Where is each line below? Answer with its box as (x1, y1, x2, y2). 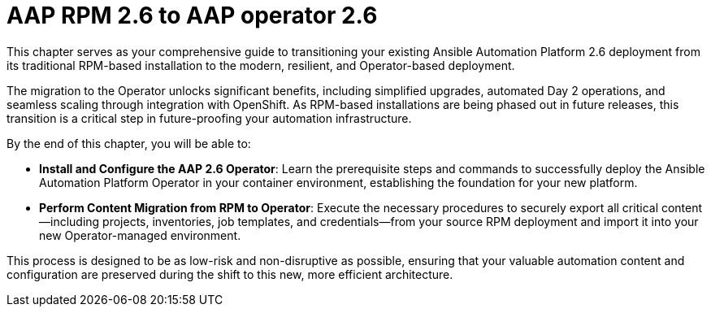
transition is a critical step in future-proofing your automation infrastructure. (7, 111, 412, 125)
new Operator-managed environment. (39, 228, 241, 242)
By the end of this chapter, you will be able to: (7, 136, 251, 150)
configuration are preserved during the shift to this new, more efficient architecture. (7, 267, 453, 281)
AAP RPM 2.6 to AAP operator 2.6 (7, 2, 378, 29)
